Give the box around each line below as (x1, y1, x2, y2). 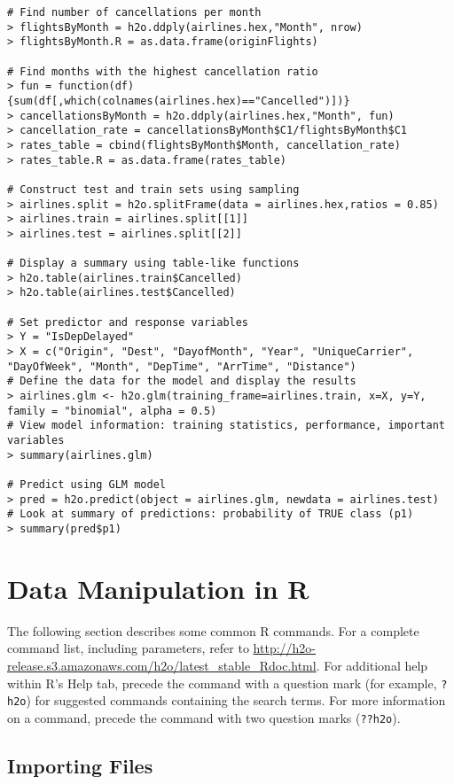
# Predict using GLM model (7, 478, 166, 491)
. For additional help (316, 656, 428, 674)
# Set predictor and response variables (7, 315, 249, 329)
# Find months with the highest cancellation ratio (7, 65, 318, 78)
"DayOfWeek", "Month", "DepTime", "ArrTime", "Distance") (7, 360, 356, 373)
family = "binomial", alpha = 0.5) (7, 404, 217, 417)
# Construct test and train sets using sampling (7, 182, 300, 196)
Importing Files (7, 751, 153, 779)
